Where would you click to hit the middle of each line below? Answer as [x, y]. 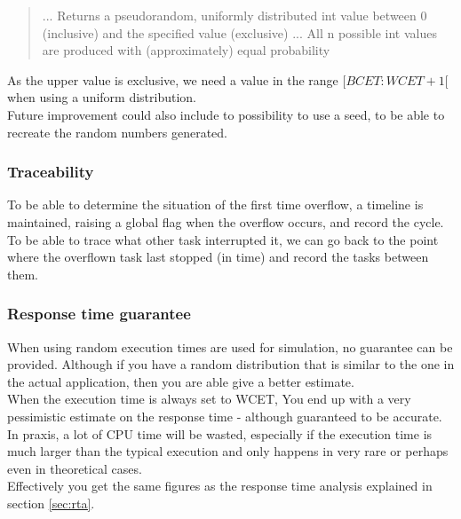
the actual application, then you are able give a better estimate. [181, 381]
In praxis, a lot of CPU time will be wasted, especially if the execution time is [220, 433]
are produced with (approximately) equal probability [186, 50]
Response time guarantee [99, 314]
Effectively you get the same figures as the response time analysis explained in [220, 486]
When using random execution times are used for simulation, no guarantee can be [230, 346]
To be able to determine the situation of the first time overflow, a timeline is [215, 204]
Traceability [51, 172]
